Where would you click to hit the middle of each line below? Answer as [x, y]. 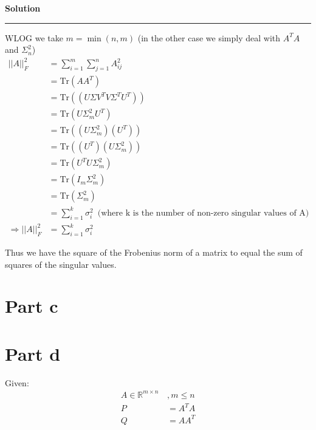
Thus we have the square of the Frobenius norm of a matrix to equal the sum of [154, 252]
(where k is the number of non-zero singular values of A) [203, 213]
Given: [17, 382]
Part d [33, 353]
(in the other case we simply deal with [209, 37]
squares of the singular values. [61, 264]
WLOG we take [34, 37]
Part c [32, 306]
